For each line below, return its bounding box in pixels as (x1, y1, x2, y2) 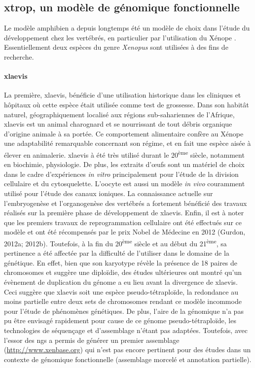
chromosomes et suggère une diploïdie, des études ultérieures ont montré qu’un (4, 267, 242, 277)
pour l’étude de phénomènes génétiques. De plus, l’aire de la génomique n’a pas (4, 305, 244, 316)
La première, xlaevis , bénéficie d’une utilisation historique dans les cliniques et (4, 90, 241, 100)
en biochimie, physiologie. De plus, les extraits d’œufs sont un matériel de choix (4, 159, 245, 169)
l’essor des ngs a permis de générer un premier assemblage (4, 335, 180, 345)
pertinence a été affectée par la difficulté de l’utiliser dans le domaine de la (4, 248, 229, 258)
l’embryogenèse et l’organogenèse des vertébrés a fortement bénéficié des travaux (4, 198, 247, 208)
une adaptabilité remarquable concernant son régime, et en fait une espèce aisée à (4, 138, 251, 148)
